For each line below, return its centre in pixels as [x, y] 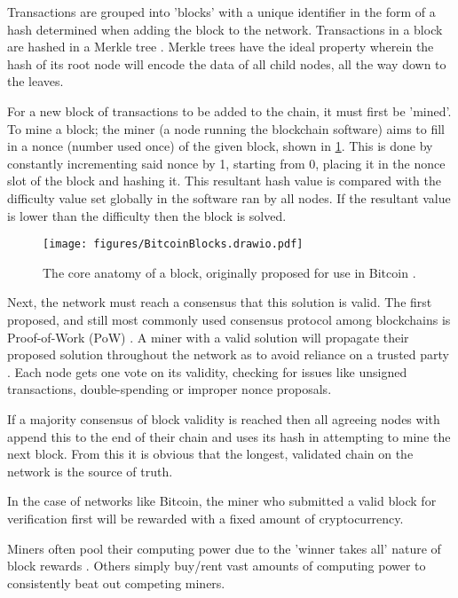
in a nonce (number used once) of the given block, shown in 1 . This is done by [220, 146]
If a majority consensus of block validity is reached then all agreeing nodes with [224, 418]
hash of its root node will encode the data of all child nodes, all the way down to [227, 63]
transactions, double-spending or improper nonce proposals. [170, 389]
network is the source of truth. [90, 471]
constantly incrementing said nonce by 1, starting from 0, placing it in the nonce [226, 163]
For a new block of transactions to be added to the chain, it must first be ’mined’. [229, 110]
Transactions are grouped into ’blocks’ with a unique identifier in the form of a [221, 12]
